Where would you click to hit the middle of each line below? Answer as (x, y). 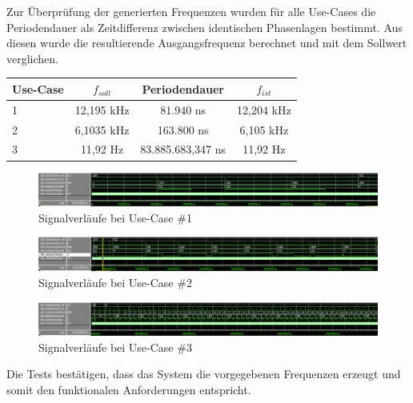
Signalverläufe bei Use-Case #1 (115, 217)
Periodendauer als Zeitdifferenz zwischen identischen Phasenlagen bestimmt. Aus (204, 27)
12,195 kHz (102, 109)
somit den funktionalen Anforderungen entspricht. (129, 389)
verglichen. (32, 58)
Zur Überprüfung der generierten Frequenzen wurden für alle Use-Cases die (191, 11)
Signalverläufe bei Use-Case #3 (115, 347)
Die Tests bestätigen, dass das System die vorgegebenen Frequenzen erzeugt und (204, 374)
